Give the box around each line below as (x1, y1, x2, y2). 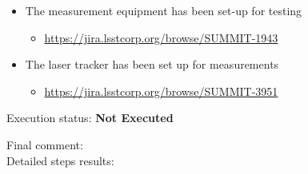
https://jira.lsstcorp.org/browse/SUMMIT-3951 (44, 82, 278, 99)
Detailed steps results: (6, 152, 114, 168)
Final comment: (6, 136, 83, 152)
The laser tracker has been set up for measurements (25, 56, 279, 73)
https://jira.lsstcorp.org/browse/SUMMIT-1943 (44, 29, 278, 45)
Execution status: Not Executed (6, 109, 174, 126)
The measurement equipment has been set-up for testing (25, 2, 302, 18)
